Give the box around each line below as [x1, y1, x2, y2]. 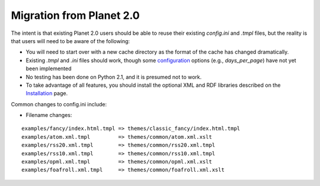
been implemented [25, 65, 72, 72]
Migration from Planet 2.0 [11, 9, 140, 22]
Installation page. [25, 90, 68, 97]
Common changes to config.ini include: [11, 100, 107, 107]
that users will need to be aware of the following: [11, 37, 130, 44]
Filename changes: [25, 112, 72, 119]
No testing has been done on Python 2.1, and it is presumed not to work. [25, 73, 202, 80]
